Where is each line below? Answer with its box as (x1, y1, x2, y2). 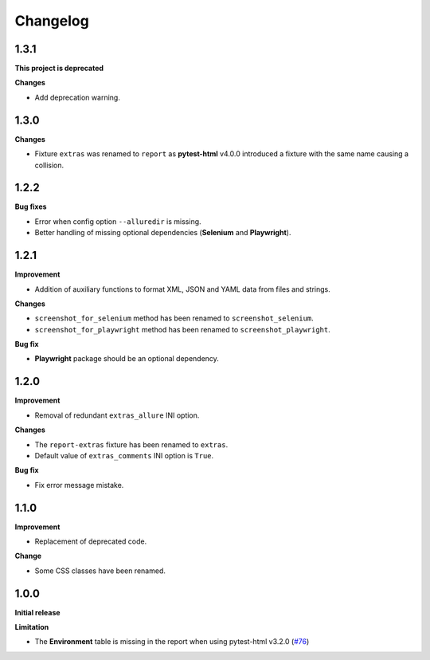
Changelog (14, 12, 89, 29)
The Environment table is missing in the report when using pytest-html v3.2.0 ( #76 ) (34, 637, 310, 646)
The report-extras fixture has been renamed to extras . (34, 439, 229, 450)
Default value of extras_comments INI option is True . (34, 450, 214, 460)
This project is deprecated (14, 64, 104, 73)
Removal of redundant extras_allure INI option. (34, 411, 200, 420)
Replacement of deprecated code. (34, 536, 147, 546)
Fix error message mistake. (34, 480, 124, 489)
